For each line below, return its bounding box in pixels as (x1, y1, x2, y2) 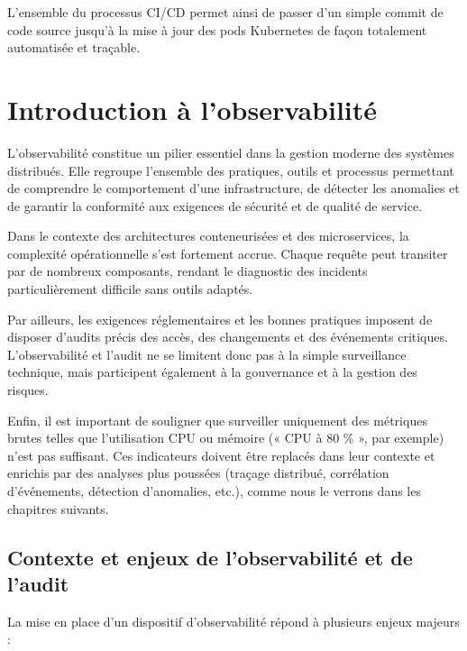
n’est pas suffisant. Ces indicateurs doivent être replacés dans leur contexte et (7, 445, 435, 464)
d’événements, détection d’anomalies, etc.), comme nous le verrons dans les (7, 481, 421, 500)
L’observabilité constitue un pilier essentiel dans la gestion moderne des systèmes (7, 142, 454, 161)
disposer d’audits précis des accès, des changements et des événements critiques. (7, 327, 448, 346)
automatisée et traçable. (7, 38, 141, 57)
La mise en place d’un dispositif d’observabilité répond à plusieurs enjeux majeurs (7, 611, 460, 630)
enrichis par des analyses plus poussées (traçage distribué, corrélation (7, 463, 389, 482)
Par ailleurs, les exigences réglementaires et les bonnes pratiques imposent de (7, 309, 433, 328)
